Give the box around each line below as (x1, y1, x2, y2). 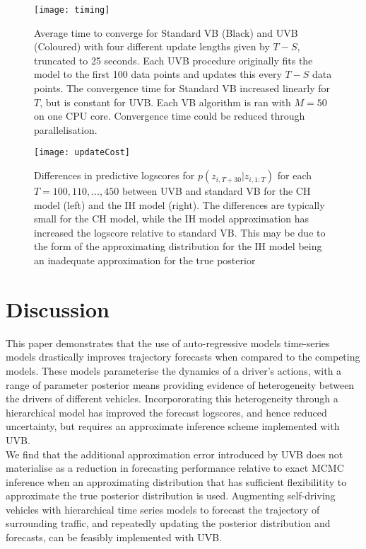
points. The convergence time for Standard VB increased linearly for (34, 81, 331, 96)
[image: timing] (34, 5, 110, 15)
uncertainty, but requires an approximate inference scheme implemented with (6, 419, 340, 434)
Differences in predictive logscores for (34, 168, 195, 183)
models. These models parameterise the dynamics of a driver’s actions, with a (6, 363, 342, 378)
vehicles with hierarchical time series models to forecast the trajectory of (6, 502, 320, 516)
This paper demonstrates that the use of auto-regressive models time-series (6, 335, 330, 350)
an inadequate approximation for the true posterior (34, 253, 256, 268)
